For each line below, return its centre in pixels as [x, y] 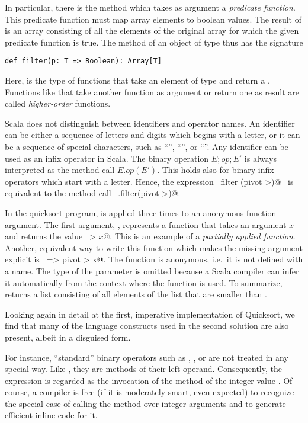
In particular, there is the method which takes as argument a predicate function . [150, 7]
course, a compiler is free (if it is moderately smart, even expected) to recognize [150, 392]
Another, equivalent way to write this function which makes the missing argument [154, 247]
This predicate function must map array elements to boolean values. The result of [153, 19]
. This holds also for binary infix [216, 170]
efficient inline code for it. [51, 415]
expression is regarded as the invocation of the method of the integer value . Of [149, 380]
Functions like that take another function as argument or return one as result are [152, 92]
